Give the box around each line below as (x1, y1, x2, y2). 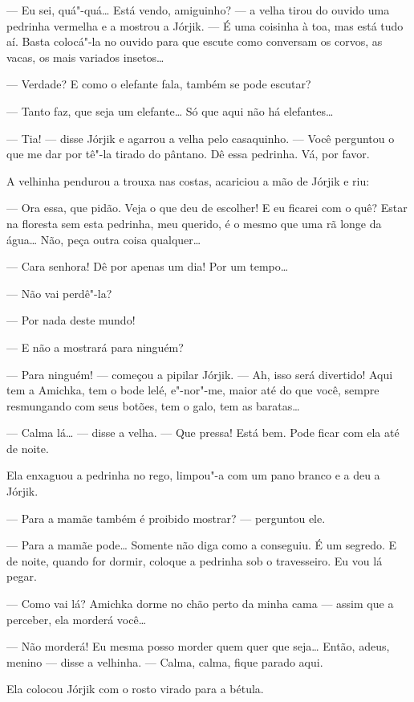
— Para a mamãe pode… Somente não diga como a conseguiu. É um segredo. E (6, 537, 397, 553)
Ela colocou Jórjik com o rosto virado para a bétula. (6, 680, 264, 697)
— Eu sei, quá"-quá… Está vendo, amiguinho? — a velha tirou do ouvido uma (6, 2, 390, 18)
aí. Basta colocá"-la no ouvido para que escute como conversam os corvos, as (6, 33, 383, 50)
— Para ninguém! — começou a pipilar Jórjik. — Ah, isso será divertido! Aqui (6, 365, 393, 382)
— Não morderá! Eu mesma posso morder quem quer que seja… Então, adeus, (6, 638, 390, 655)
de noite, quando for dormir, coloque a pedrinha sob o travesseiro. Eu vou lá (6, 552, 383, 569)
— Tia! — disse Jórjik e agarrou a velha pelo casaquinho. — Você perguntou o (6, 129, 395, 146)
